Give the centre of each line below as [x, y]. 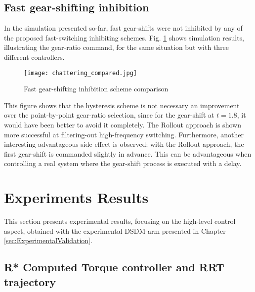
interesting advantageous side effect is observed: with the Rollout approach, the [124, 144]
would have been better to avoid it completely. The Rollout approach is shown [123, 125]
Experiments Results [76, 197]
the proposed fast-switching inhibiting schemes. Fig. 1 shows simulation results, [124, 37]
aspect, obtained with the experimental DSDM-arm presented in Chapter [115, 230]
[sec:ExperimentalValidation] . [48, 240]
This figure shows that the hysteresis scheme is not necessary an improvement [122, 105]
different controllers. [34, 57]
